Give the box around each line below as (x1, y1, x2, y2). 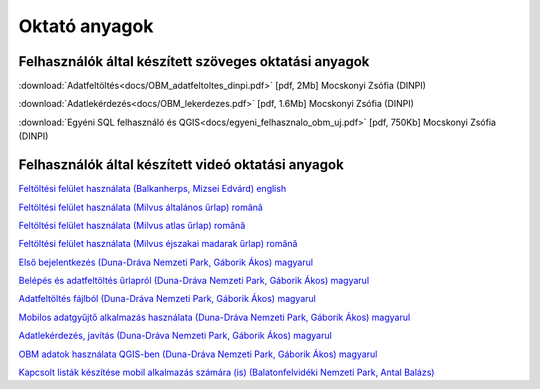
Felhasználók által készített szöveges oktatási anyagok (18, 53, 370, 70)
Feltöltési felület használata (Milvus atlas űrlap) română (18, 219, 246, 231)
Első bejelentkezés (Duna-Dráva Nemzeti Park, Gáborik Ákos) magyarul (18, 256, 314, 268)
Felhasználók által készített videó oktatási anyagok (18, 156, 344, 174)
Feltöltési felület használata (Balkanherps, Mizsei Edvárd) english (18, 183, 287, 195)
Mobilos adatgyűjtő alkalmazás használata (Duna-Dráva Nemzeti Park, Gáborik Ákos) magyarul (18, 311, 411, 323)
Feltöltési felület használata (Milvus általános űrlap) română (18, 201, 264, 213)
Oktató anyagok (18, 15, 154, 37)
